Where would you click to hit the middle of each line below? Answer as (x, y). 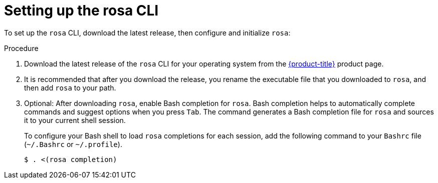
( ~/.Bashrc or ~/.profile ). (73, 144)
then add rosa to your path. (70, 87)
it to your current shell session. (75, 120)
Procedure (21, 48)
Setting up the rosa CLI (81, 10)
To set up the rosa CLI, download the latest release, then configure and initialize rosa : (147, 32)
